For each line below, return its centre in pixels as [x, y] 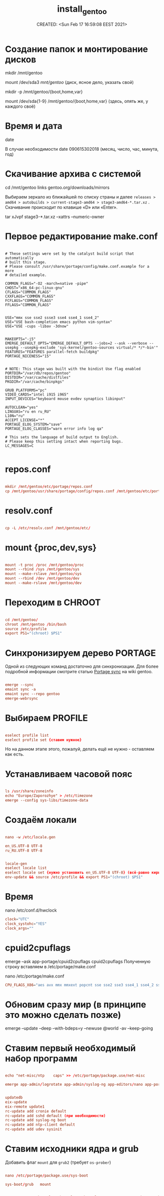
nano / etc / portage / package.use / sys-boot [47, 1176]
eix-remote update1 [25, 1106]
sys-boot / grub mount [28, 1184]
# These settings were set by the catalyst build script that [70, 254]
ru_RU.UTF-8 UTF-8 [24, 850]
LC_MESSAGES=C [20, 446]
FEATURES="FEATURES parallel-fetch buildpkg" [52, 352]
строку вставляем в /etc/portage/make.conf [51, 966]
